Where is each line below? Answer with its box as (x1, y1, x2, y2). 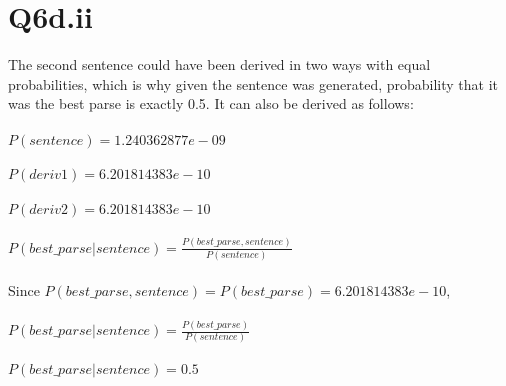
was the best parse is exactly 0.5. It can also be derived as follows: (8, 93, 414, 114)
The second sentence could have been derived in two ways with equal (8, 54, 431, 75)
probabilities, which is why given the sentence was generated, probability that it (8, 73, 499, 94)
